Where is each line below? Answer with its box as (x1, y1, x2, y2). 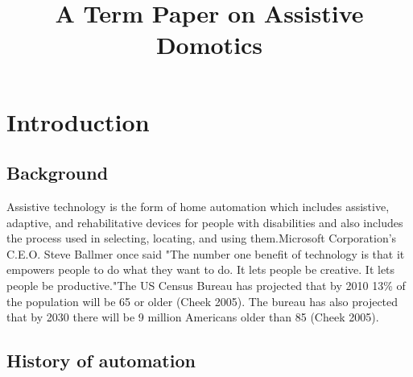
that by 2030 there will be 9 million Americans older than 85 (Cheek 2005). (6, 309, 379, 325)
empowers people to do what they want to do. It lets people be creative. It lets (6, 261, 395, 278)
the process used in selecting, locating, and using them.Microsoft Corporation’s (6, 230, 397, 246)
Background (6, 160, 109, 185)
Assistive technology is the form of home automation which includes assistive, (6, 197, 390, 214)
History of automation (6, 348, 196, 373)
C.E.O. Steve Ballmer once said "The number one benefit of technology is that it (6, 245, 405, 262)
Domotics (155, 28, 263, 61)
